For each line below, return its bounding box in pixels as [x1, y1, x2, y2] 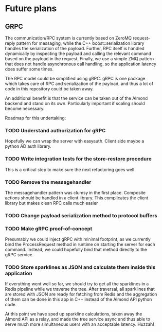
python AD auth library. [5, 143, 52, 149]
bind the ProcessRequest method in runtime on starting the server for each [5, 242, 156, 247]
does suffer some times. [5, 66, 54, 72]
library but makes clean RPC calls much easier [5, 200, 98, 206]
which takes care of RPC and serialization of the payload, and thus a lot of [5, 81, 154, 87]
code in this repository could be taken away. [5, 86, 94, 91]
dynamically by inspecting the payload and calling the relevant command [5, 51, 152, 56]
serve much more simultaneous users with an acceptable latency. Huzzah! [5, 321, 154, 327]
